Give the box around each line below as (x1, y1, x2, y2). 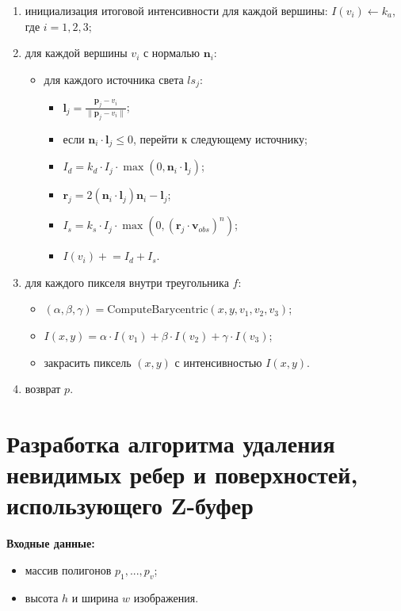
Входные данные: (6, 535, 95, 552)
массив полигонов (25, 561, 112, 578)
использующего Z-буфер (6, 489, 254, 521)
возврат (25, 380, 61, 397)
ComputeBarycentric (107, 304, 208, 316)
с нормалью (143, 44, 200, 61)
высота (25, 589, 59, 605)
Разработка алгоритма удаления (6, 426, 335, 459)
